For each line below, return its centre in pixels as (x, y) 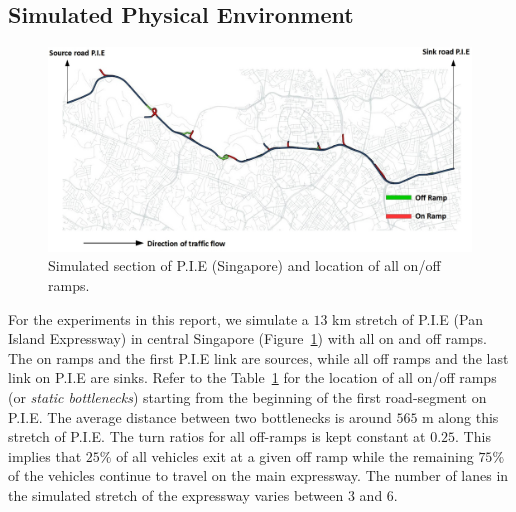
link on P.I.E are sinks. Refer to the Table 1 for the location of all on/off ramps (252, 377)
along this (468, 416)
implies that (45, 455)
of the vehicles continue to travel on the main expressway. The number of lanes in (258, 475)
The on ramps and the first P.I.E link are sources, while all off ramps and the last (258, 357)
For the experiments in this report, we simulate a (158, 318)
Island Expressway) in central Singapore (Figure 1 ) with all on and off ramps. (247, 338)
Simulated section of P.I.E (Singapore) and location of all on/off (244, 265)
